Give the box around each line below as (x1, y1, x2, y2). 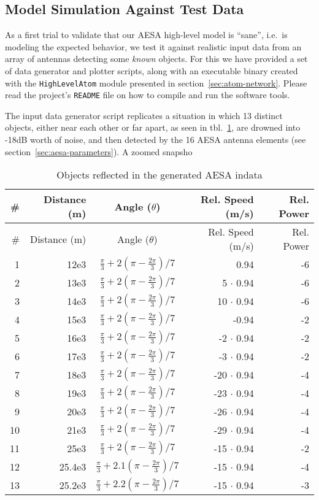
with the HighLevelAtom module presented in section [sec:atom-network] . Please (5, 76, 307, 89)
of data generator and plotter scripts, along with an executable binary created (5, 64, 298, 77)
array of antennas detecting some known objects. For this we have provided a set (5, 52, 308, 65)
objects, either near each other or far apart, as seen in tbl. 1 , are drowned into (5, 121, 301, 134)
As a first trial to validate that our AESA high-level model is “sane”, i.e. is (5, 28, 288, 41)
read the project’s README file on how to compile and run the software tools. (5, 88, 290, 101)
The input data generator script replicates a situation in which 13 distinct (5, 109, 283, 121)
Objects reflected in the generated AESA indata (56, 167, 263, 182)
